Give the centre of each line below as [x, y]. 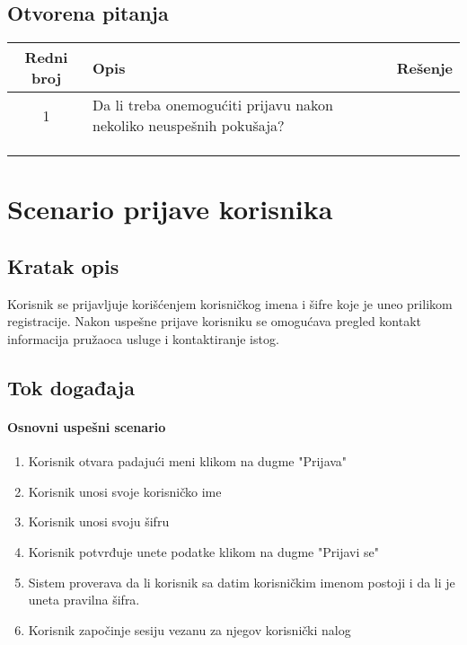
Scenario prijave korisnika [170, 209]
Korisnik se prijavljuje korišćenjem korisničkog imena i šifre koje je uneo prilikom [230, 303]
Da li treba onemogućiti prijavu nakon [213, 105]
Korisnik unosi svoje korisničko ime [125, 491]
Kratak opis [63, 265]
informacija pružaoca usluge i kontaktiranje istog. [143, 338]
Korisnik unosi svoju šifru [99, 521]
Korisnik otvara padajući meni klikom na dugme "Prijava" [188, 461]
